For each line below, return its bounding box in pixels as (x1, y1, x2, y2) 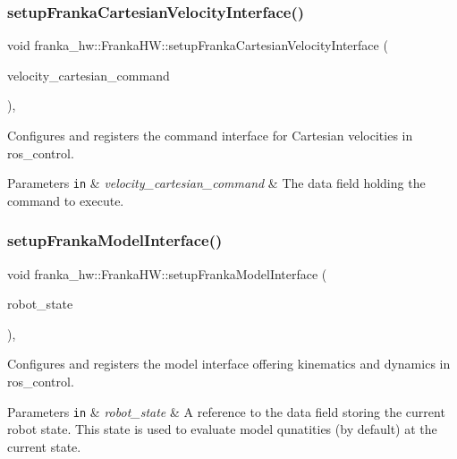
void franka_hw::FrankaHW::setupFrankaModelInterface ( (7, 264, 327, 283)
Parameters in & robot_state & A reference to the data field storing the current (7, 402, 445, 421)
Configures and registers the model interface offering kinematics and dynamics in (7, 354, 451, 373)
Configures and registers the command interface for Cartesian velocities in (7, 126, 413, 144)
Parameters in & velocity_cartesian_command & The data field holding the (7, 174, 426, 192)
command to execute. (7, 191, 124, 209)
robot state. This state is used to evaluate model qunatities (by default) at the (7, 420, 437, 438)
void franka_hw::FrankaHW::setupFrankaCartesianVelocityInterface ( (7, 36, 388, 55)
